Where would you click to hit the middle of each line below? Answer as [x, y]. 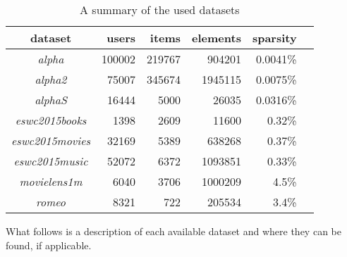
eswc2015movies [51, 140]
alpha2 [51, 79]
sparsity [274, 38]
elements [217, 38]
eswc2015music [51, 161]
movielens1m [51, 181]
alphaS [51, 100]
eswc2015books [51, 120]
